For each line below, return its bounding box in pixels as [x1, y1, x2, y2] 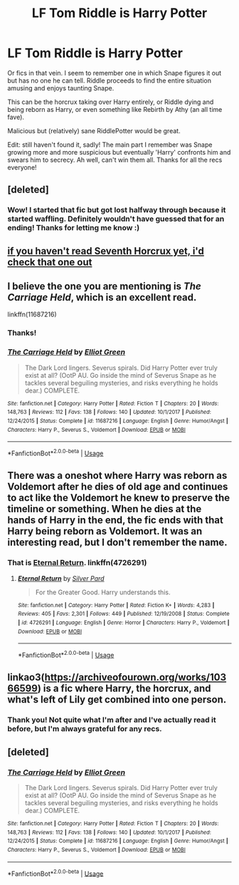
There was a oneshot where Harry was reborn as [7, 470, 228, 482]
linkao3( [7, 671, 45, 683]
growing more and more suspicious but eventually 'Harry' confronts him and [7, 147, 231, 156]
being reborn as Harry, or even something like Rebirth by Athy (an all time [7, 105, 223, 113]
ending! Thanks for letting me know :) [7, 223, 140, 233]
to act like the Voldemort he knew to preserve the [7, 492, 230, 504]
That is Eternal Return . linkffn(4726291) [7, 558, 147, 568]
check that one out [7, 256, 92, 268]
